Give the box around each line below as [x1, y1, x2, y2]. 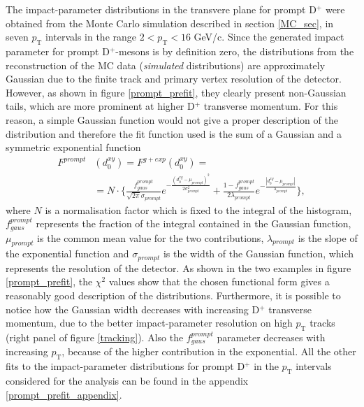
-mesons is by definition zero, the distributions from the [115, 43, 354, 58]
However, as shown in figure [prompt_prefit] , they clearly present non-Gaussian [6, 85, 347, 99]
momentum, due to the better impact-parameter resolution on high [6, 315, 293, 330]
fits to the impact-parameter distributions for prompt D [6, 359, 245, 373]
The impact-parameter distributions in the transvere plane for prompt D [6, 2, 316, 16]
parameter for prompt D [6, 43, 110, 58]
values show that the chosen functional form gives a [108, 274, 330, 289]
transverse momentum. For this [203, 99, 338, 113]
